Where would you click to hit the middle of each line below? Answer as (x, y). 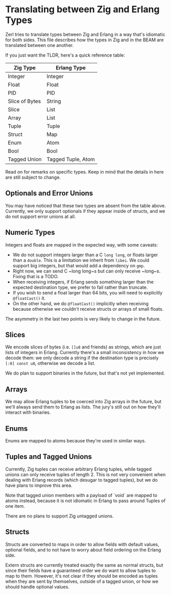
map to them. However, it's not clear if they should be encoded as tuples (82, 576)
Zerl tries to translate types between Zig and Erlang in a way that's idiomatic (85, 34)
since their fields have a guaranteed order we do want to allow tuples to (81, 571)
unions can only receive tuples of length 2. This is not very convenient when (86, 474)
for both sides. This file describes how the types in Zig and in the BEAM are (85, 40)
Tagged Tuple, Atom (71, 159)
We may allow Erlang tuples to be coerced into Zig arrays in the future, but (83, 402)
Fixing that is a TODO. (35, 276)
